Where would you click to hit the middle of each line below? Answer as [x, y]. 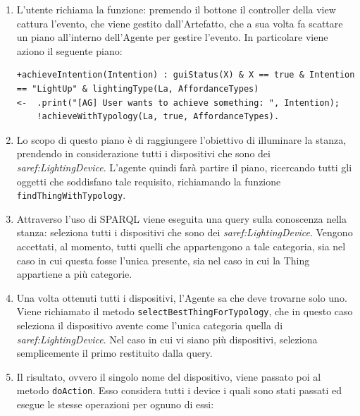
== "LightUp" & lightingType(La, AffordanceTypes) [138, 88]
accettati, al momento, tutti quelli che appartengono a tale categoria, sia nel [181, 246]
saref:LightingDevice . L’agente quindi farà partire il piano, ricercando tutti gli [184, 167]
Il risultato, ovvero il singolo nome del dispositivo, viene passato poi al [169, 376]
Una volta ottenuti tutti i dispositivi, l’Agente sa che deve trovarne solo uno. [182, 297]
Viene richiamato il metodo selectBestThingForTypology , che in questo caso [185, 311]
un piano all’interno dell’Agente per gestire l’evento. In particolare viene [172, 37]
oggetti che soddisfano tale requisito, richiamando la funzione [149, 181]
